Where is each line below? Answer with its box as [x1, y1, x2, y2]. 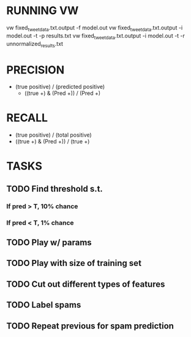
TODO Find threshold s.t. [6, 183, 103, 194]
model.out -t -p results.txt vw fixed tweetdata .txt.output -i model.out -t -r [6, 32, 185, 40]
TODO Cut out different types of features [6, 279, 165, 289]
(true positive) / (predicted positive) [15, 83, 105, 91]
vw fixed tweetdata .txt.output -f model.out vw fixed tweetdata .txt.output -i [6, 24, 183, 32]
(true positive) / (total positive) [15, 131, 92, 138]
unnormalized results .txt [6, 40, 63, 49]
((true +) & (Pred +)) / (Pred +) [24, 89, 101, 97]
